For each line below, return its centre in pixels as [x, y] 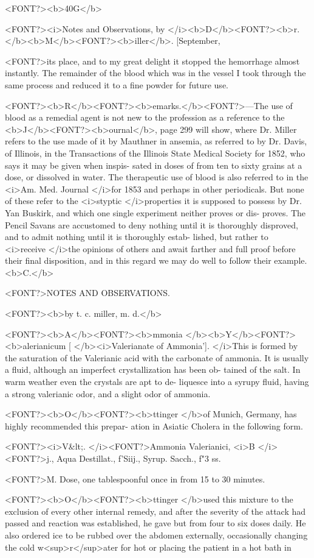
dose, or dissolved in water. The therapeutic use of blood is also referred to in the [157, 177]
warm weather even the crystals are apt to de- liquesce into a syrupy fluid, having [157, 382]
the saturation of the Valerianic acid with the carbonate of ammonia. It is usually [157, 357]
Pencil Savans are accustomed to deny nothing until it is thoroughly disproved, [152, 224]
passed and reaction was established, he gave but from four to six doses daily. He [155, 523]
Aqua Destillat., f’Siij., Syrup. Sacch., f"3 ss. [139, 458]
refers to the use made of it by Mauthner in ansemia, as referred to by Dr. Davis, [156, 141]
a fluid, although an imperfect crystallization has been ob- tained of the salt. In [153, 369]
